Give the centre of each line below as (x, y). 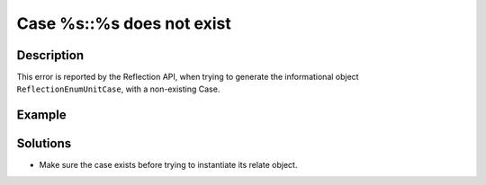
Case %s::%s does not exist (124, 23)
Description (50, 55)
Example (41, 115)
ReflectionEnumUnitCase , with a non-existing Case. (118, 89)
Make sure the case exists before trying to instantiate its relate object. (168, 165)
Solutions (44, 144)
